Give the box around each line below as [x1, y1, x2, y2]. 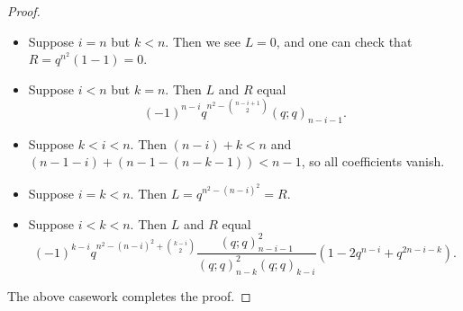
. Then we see [165, 31, 241, 50]
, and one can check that [276, 31, 413, 50]
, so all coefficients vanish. [301, 152, 445, 171]
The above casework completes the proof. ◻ [7, 286, 251, 305]
